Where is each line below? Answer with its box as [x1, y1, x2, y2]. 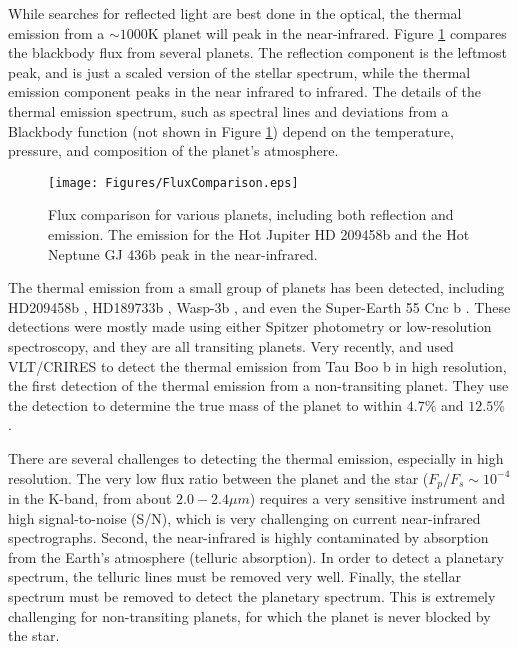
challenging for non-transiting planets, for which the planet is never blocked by [8, 605, 491, 626]
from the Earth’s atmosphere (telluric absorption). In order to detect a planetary [8, 546, 504, 567]
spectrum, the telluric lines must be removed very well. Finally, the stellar [8, 566, 461, 587]
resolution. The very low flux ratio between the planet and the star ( [8, 467, 429, 488]
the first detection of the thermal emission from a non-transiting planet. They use [8, 375, 509, 396]
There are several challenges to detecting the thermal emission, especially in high [8, 447, 504, 468]
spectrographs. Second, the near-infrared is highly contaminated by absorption [8, 527, 489, 548]
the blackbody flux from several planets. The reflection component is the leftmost [8, 42, 507, 63]
